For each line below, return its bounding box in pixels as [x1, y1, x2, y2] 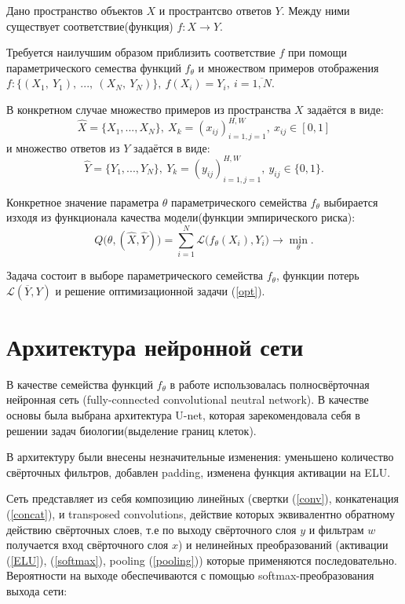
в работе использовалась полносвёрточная [170, 375, 370, 392]
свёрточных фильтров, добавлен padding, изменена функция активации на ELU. [6, 463, 391, 480]
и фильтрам [308, 521, 364, 537]
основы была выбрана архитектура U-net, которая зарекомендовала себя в [6, 406, 360, 423]
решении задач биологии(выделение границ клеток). [6, 422, 257, 438]
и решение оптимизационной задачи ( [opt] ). [55, 282, 265, 298]
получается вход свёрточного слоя [6, 536, 169, 553]
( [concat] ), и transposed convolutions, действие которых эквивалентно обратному [6, 505, 395, 522]
